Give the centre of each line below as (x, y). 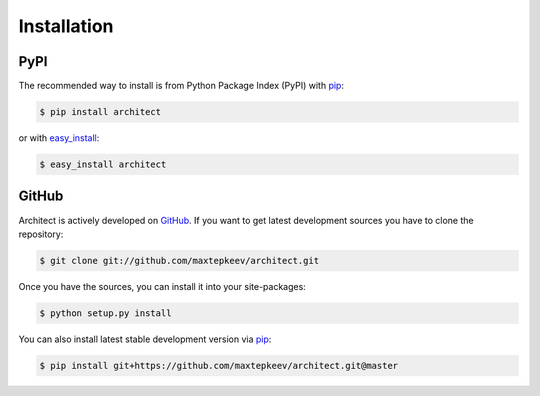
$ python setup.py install (105, 313)
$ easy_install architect (103, 164)
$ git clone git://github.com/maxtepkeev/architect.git (179, 260)
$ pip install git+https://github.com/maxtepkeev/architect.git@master (219, 365)
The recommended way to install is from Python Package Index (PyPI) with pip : (181, 86)
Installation (66, 26)
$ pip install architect (100, 112)
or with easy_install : (59, 138)
